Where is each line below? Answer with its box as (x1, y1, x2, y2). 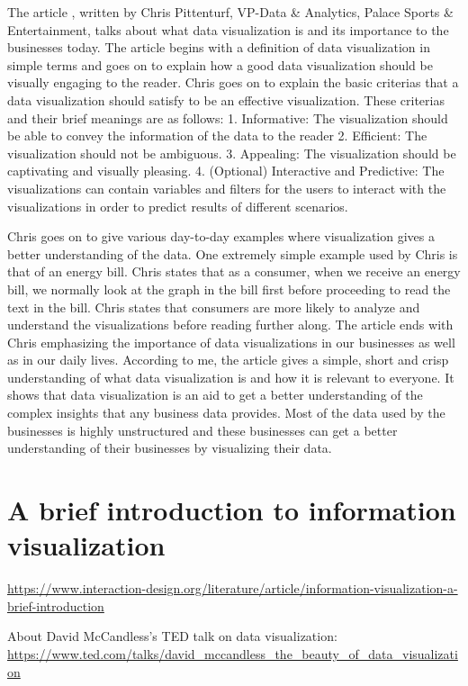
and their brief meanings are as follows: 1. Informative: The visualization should (7, 108, 448, 127)
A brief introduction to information (7, 492, 456, 528)
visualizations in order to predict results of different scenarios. (7, 196, 348, 215)
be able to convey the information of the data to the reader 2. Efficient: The (7, 126, 427, 145)
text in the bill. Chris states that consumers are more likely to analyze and (7, 297, 420, 316)
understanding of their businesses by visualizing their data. (7, 438, 332, 457)
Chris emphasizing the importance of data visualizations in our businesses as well (7, 332, 455, 351)
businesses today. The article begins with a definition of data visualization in (7, 38, 430, 57)
